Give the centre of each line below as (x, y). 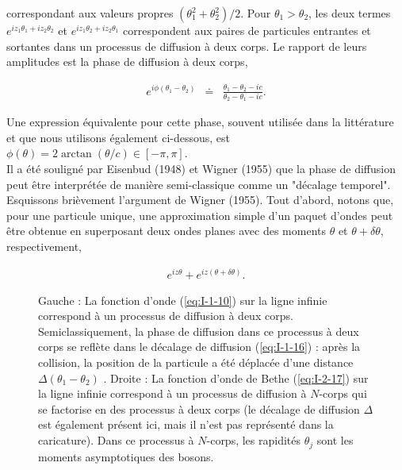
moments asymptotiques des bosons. (126, 456)
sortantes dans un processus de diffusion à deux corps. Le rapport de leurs (187, 46)
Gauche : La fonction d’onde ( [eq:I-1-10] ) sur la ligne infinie (183, 300)
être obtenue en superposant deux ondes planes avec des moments (166, 231)
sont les (335, 440)
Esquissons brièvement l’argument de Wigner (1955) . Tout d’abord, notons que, (200, 200)
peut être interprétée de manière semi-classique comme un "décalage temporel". (199, 184)
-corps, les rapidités (254, 440)
